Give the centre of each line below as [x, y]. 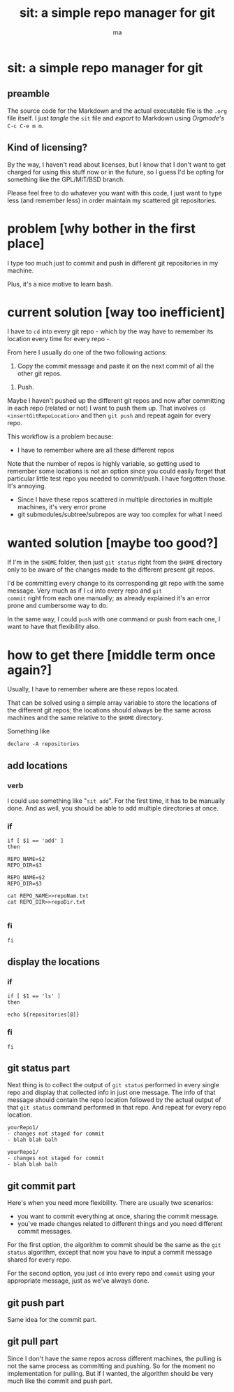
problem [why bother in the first [101, 228]
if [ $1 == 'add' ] [36, 841]
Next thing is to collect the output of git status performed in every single [114, 1085]
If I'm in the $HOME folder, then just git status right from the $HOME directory [115, 563]
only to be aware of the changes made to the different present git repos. [111, 570]
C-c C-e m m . [25, 125]
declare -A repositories [43, 744]
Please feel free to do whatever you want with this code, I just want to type [115, 193]
